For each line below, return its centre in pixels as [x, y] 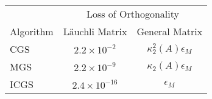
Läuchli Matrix [95, 31]
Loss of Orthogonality [132, 13]
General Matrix [170, 31]
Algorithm [32, 31]
